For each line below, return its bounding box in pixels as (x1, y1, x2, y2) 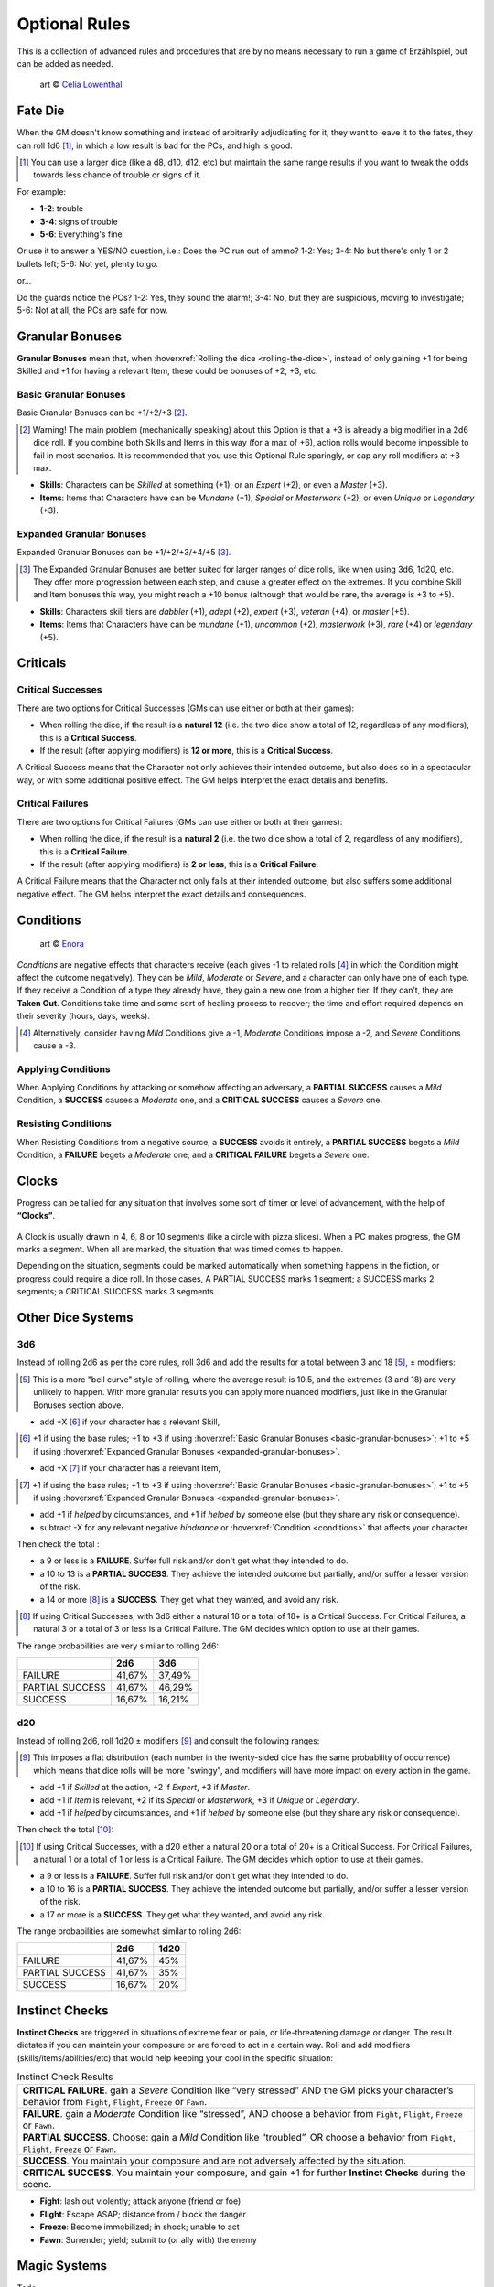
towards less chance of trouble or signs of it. (33, 169, 201, 180)
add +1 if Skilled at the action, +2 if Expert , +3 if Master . (39, 1782, 251, 1793)
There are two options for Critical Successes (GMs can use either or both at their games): (16, 703, 355, 714)
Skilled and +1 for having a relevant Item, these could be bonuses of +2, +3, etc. (16, 366, 318, 377)
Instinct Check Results (16, 2070, 113, 2083)
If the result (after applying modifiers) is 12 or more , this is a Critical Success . (39, 745, 334, 756)
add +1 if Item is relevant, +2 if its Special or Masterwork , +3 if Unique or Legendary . (39, 1794, 360, 1806)
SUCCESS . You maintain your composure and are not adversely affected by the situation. (22, 2154, 407, 2167)
